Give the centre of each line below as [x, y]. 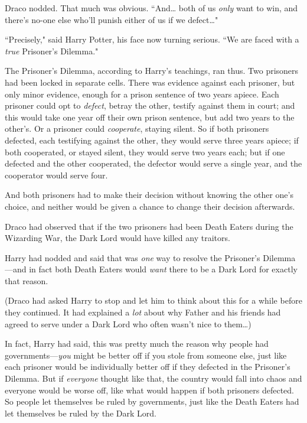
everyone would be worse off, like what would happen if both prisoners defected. [149, 390]
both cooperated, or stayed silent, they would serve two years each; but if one [145, 152]
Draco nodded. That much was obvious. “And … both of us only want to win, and [151, 8]
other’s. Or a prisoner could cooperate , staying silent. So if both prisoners [137, 128]
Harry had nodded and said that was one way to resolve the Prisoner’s [133, 257]
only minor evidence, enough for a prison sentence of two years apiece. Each [142, 94]
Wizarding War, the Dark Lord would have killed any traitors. [117, 238]
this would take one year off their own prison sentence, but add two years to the [150, 117]
